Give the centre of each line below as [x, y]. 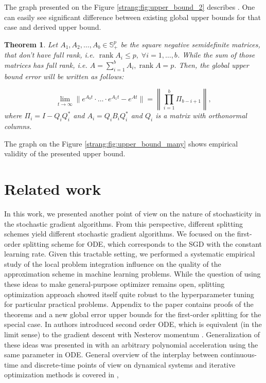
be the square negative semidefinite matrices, [190, 44]
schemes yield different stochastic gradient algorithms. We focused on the [120, 234]
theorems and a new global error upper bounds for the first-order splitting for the [133, 314]
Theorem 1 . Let [31, 44]
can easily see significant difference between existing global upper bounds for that [133, 17]
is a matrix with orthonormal [201, 115]
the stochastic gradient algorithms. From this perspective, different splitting [124, 223]
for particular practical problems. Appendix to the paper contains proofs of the [129, 304]
